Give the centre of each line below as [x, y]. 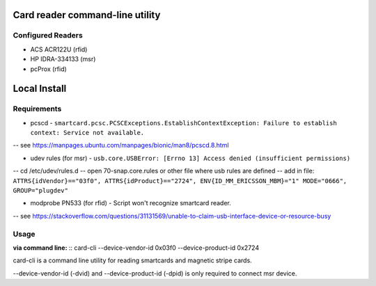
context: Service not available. [87, 133]
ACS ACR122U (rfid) [59, 49]
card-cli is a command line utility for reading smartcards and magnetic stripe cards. [132, 260]
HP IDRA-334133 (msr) [63, 59]
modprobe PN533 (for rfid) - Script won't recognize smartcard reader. [131, 203]
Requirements [37, 109]
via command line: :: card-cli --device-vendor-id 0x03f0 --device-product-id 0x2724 [136, 248]
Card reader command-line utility [87, 15]
